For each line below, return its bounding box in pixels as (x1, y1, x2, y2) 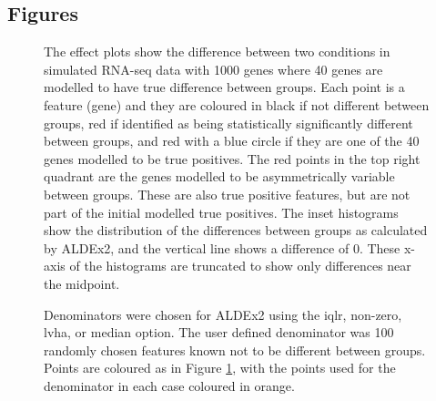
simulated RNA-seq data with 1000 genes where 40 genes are (44, 59, 383, 78)
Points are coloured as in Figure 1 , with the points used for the (44, 358, 396, 377)
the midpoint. (44, 273, 120, 293)
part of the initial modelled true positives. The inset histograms (44, 202, 399, 221)
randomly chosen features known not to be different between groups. (44, 340, 426, 359)
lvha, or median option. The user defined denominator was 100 (44, 323, 394, 342)
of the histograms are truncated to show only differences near (69, 256, 411, 275)
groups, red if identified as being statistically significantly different (44, 113, 413, 132)
